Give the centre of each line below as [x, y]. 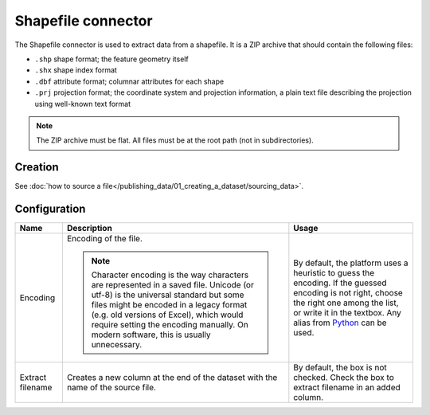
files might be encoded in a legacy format [169, 305]
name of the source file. [111, 388]
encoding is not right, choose [348, 293]
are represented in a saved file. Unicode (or [172, 285]
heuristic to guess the [334, 273]
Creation [37, 167]
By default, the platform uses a [351, 263]
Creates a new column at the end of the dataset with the [172, 378]
